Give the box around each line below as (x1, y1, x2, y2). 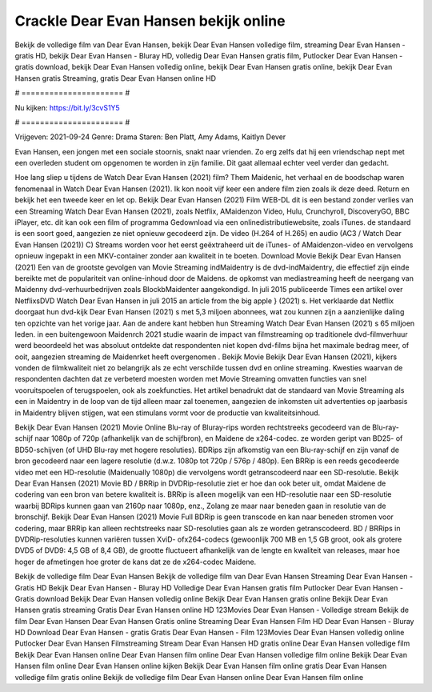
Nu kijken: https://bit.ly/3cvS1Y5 (14, 102, 120, 112)
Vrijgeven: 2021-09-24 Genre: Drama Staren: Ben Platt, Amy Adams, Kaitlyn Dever (14, 132, 286, 142)
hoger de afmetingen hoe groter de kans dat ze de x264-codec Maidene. (14, 557, 257, 566)
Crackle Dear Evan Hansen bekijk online (14, 12, 286, 30)
